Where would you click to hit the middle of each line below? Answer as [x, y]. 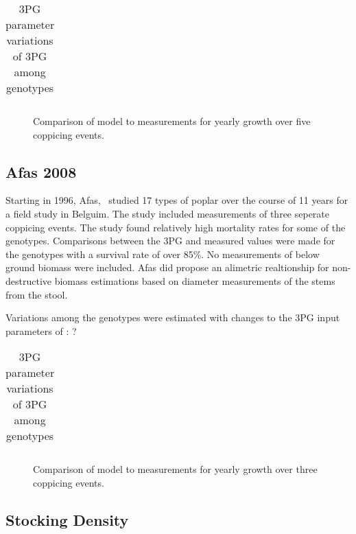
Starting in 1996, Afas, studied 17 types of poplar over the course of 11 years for [177, 200]
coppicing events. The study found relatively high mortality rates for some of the [176, 227]
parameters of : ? [41, 330]
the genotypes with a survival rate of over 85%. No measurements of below [163, 254]
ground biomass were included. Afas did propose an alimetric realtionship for [167, 267]
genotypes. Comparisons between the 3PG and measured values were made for [170, 241]
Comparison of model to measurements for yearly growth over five [172, 121]
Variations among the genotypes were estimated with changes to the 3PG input [173, 317]
